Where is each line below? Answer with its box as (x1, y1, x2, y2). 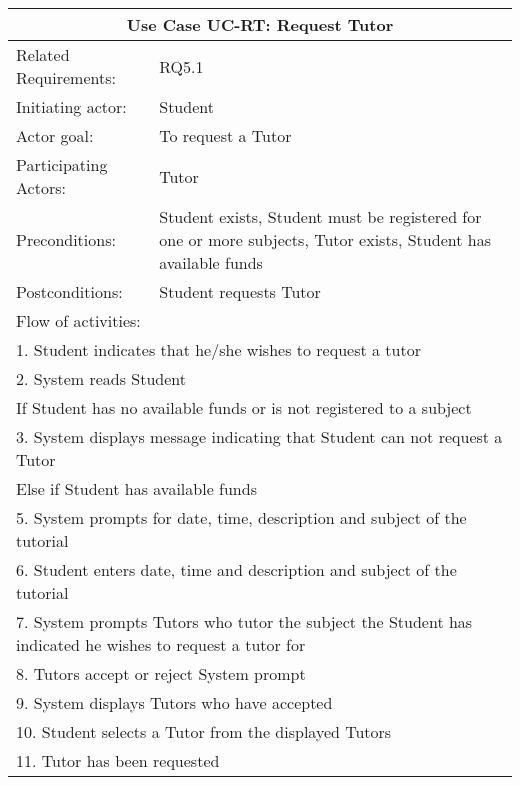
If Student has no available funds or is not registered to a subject (16, 396, 472, 419)
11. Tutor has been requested (16, 749, 220, 772)
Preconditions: (16, 228, 116, 251)
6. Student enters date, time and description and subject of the (16, 558, 457, 581)
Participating (16, 153, 108, 176)
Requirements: (16, 66, 116, 89)
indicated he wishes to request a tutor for (16, 633, 306, 656)
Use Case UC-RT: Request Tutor (126, 13, 394, 36)
